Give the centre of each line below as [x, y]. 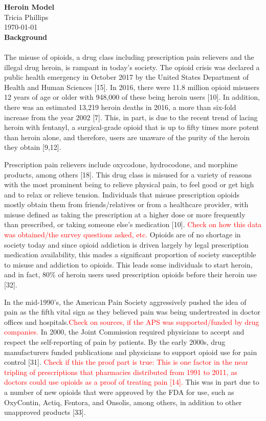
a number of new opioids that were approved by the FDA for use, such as [119, 392]
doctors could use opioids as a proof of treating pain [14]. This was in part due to [132, 382]
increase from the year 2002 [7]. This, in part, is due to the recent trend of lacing [131, 117]
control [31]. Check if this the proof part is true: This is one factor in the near [126, 362]
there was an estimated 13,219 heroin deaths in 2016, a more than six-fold [120, 107]
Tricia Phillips [26, 17]
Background [26, 37]
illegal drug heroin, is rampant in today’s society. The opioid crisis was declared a [132, 67]
